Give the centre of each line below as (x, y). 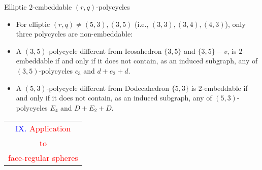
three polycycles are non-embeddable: (74, 34)
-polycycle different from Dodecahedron (108, 88)
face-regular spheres (43, 158)
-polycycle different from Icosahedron (104, 50)
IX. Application (43, 128)
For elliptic (33, 24)
